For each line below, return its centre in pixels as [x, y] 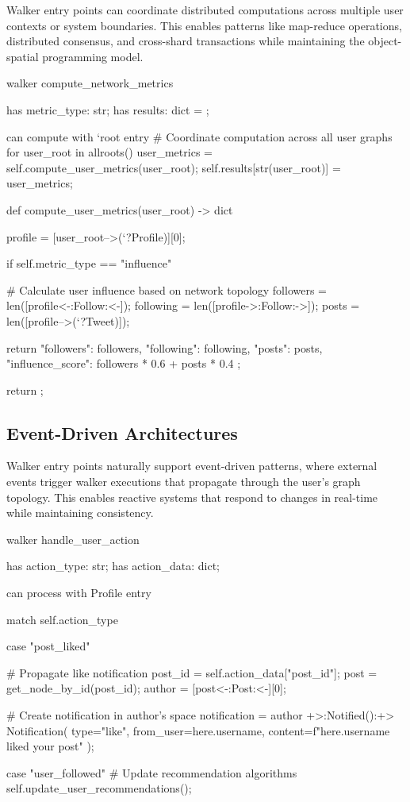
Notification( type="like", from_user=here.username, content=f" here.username [198, 730]
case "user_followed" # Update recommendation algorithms [152, 772]
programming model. [93, 56]
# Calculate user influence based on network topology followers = [167, 289]
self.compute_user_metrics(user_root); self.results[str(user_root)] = [174, 167]
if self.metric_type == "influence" [89, 263]
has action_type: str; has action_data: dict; [113, 566]
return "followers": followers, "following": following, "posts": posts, [165, 347]
